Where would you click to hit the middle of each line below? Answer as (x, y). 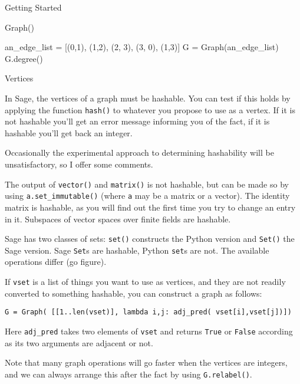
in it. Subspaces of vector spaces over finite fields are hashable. (118, 219)
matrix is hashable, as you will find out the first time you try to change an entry (150, 207)
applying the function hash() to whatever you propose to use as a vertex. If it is (150, 109)
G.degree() (24, 58)
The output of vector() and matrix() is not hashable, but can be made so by (147, 184)
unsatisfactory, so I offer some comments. (79, 164)
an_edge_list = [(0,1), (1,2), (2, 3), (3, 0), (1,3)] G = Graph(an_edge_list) (142, 47)
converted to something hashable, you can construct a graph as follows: (133, 293)
